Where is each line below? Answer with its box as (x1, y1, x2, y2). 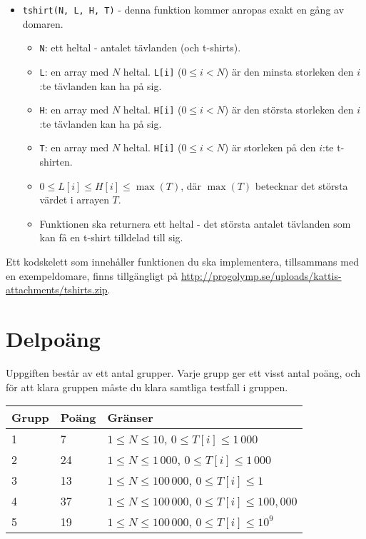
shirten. (39, 154, 73, 169)
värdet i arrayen (39, 192, 109, 207)
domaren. (22, 16, 63, 31)
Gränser (107, 409, 153, 426)
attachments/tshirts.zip (6, 282, 108, 297)
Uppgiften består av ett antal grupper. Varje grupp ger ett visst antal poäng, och (6, 365, 361, 380)
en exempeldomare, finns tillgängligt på (6, 268, 178, 283)
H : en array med (39, 102, 109, 117)
